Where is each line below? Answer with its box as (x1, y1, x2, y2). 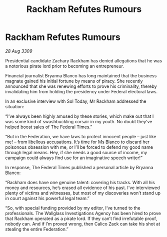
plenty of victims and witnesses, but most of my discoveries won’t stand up (5, 190, 161, 196)
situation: (5, 103, 24, 109)
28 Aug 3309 (5, 48, 32, 54)
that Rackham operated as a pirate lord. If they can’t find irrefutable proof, (5, 216, 157, 222)
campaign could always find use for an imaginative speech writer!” (5, 155, 142, 161)
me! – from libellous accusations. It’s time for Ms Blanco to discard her (5, 139, 150, 145)
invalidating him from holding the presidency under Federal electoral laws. (5, 88, 158, 94)
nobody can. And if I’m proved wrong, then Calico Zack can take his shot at (5, 221, 160, 227)
